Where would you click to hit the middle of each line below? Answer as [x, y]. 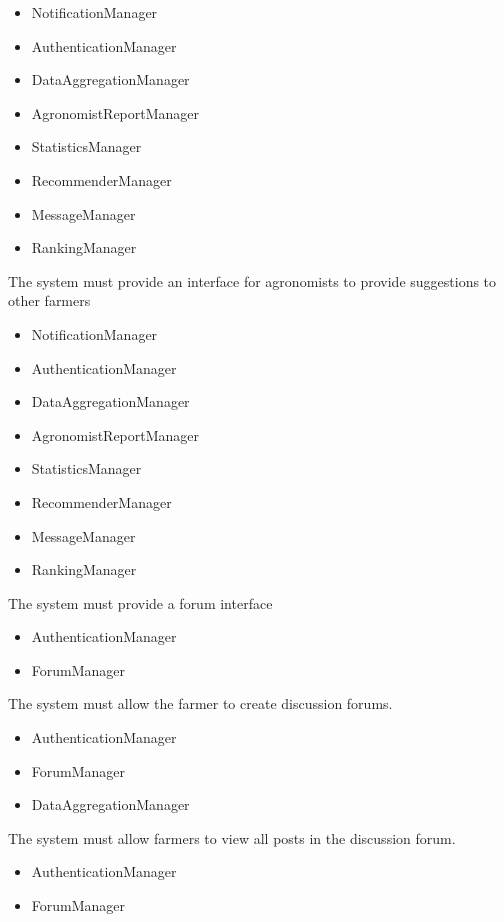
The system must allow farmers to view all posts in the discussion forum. [232, 837]
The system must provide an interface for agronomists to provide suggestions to [252, 280]
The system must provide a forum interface [140, 602]
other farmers [49, 300]
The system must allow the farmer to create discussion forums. [200, 703]
